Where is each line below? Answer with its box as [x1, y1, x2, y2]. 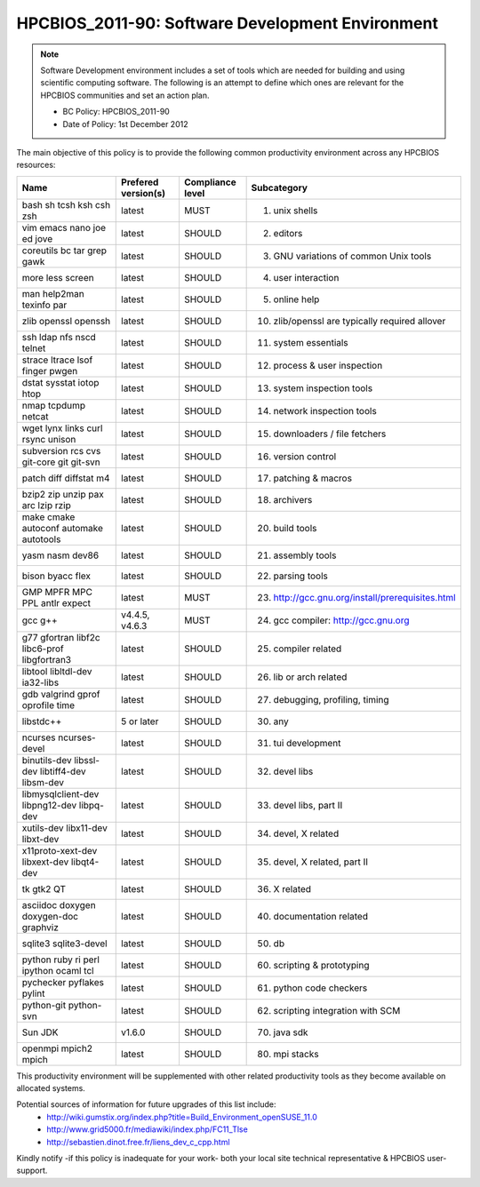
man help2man [21, 287, 84, 299]
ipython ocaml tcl [21, 964, 94, 976]
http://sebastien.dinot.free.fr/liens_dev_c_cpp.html [46, 1136, 230, 1147]
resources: [16, 160, 56, 171]
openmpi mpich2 [21, 1042, 93, 1055]
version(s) [121, 187, 166, 199]
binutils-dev [21, 753, 72, 766]
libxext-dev [21, 856, 69, 868]
